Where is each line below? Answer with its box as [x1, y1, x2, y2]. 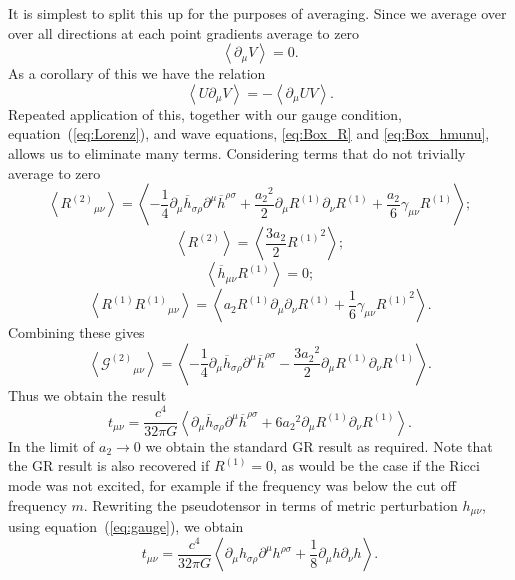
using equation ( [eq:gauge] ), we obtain [8, 516, 244, 537]
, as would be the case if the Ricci [273, 455, 480, 476]
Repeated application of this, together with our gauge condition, [8, 103, 402, 124]
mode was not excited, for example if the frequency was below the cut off [8, 475, 456, 496]
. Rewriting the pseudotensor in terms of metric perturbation [83, 494, 458, 515]
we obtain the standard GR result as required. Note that [145, 435, 493, 456]
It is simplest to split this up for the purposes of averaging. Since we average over [8, 3, 507, 23]
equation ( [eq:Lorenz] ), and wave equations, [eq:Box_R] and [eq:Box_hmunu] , [8, 123, 490, 144]
